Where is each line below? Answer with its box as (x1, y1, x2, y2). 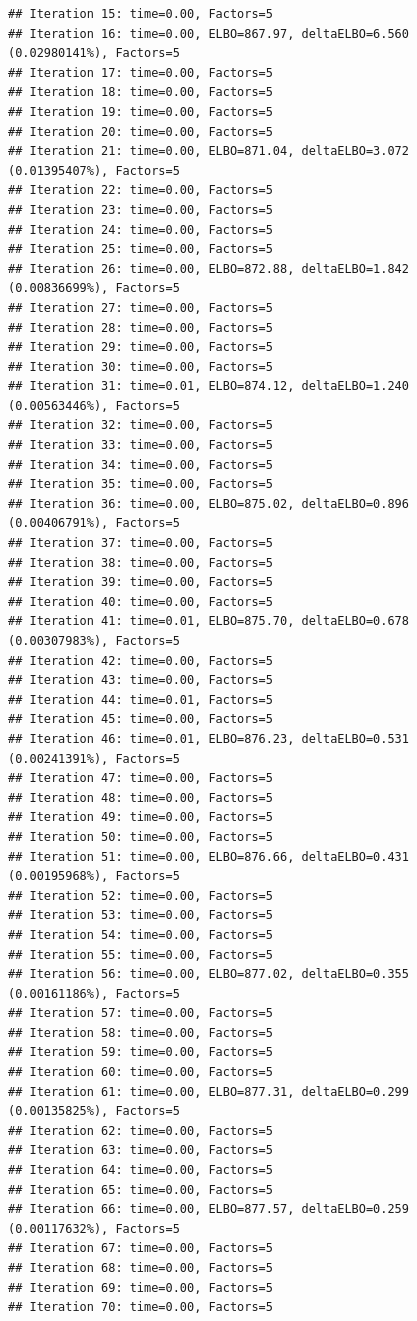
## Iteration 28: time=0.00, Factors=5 (8, 320, 273, 335)
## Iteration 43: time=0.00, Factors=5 (8, 673, 273, 688)
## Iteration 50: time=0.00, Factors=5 (8, 829, 273, 844)
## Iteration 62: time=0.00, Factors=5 (8, 1123, 273, 1138)
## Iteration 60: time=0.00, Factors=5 (8, 1065, 273, 1080)
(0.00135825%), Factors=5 (8, 1104, 180, 1119)
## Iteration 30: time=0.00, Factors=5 (8, 359, 273, 374)
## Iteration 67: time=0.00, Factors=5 (8, 1241, 273, 1256)
